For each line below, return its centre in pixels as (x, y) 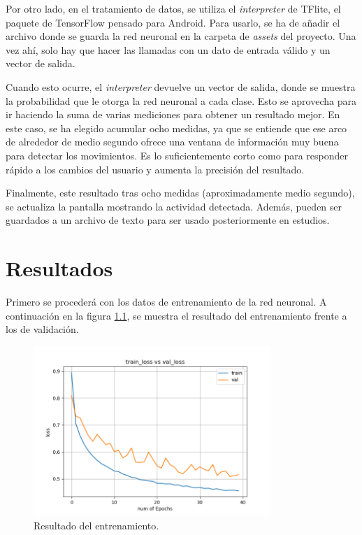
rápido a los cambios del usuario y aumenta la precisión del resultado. (155, 169)
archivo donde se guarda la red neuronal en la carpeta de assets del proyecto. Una (181, 36)
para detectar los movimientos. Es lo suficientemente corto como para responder (177, 155)
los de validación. (42, 329)
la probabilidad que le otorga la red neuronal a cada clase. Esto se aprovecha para (181, 100)
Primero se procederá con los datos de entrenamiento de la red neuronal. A (166, 302)
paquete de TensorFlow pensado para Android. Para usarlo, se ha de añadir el (173, 22)
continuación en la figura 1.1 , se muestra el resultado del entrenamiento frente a (176, 315)
